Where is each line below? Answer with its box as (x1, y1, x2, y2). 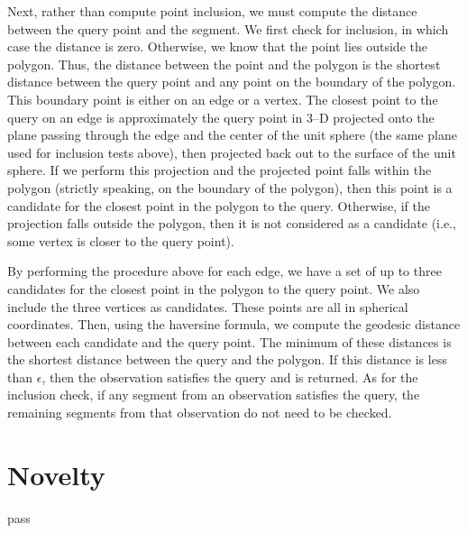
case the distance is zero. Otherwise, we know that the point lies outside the (7, 37, 427, 56)
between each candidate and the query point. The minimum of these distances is (7, 332, 452, 351)
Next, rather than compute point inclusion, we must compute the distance (7, 2, 417, 20)
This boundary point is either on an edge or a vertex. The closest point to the (7, 89, 438, 108)
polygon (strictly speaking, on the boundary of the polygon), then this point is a (7, 178, 453, 197)
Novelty (7, 455, 105, 492)
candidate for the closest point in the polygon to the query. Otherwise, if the (7, 196, 430, 215)
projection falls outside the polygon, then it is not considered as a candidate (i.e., (7, 214, 456, 233)
